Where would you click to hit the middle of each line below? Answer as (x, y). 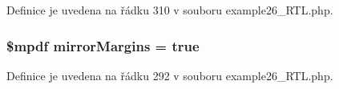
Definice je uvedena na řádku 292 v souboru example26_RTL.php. (170, 75)
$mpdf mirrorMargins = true (103, 45)
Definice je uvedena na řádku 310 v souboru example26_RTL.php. (170, 10)
